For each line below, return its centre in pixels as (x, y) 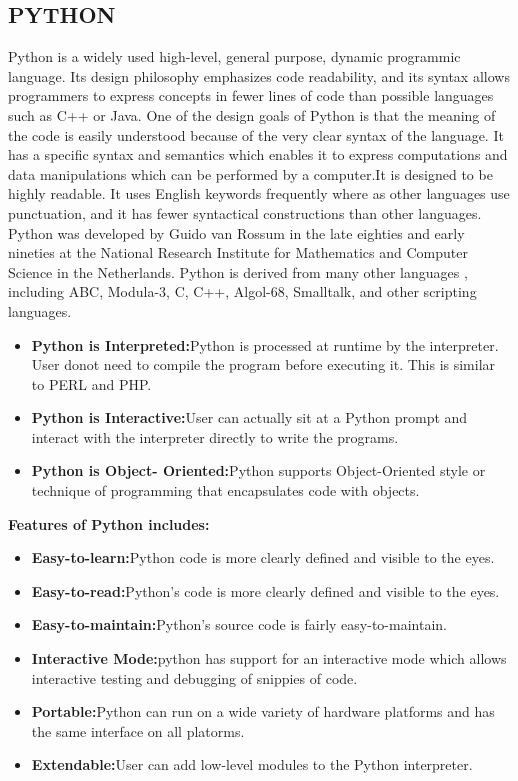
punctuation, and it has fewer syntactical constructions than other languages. (245, 212)
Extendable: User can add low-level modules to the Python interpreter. (252, 764)
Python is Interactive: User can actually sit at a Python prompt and (249, 417)
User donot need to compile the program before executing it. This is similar (263, 364)
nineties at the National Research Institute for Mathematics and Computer (238, 252)
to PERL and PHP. (91, 383)
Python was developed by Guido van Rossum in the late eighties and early (236, 232)
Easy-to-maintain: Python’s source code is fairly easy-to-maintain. (239, 624)
